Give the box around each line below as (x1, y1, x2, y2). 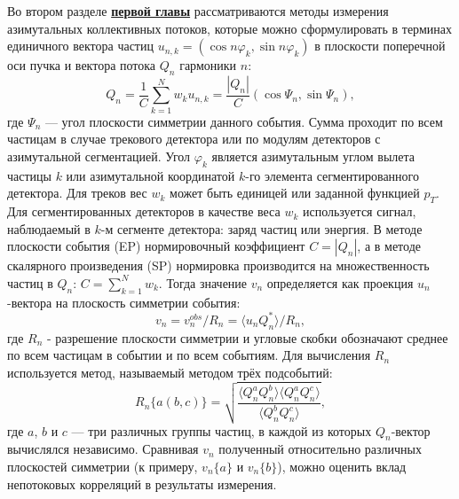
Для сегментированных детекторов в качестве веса (7, 202, 281, 221)
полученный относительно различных (218, 440, 422, 458)
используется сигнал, (302, 202, 416, 221)
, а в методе (357, 237, 421, 255)
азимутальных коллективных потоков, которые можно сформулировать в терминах (7, 19, 452, 37)
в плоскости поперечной (314, 36, 446, 55)
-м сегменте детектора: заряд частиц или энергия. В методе (100, 219, 423, 238)
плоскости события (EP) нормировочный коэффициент (7, 237, 305, 255)
